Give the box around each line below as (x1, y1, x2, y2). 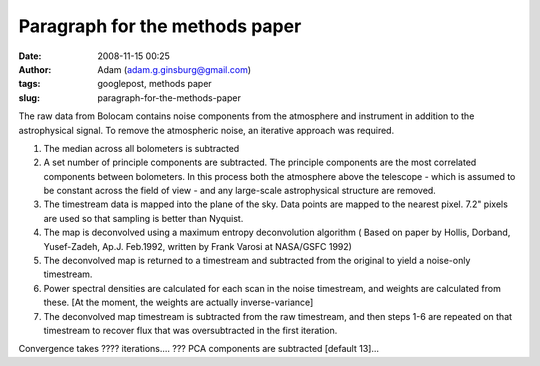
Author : (18, 63, 52, 75)
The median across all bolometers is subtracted (43, 142, 240, 154)
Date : (18, 50, 42, 62)
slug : (18, 91, 40, 104)
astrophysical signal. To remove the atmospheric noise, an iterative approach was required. (18, 124, 395, 136)
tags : (18, 78, 41, 90)
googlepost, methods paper (97, 78, 212, 90)
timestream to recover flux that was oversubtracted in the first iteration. (43, 324, 338, 336)
